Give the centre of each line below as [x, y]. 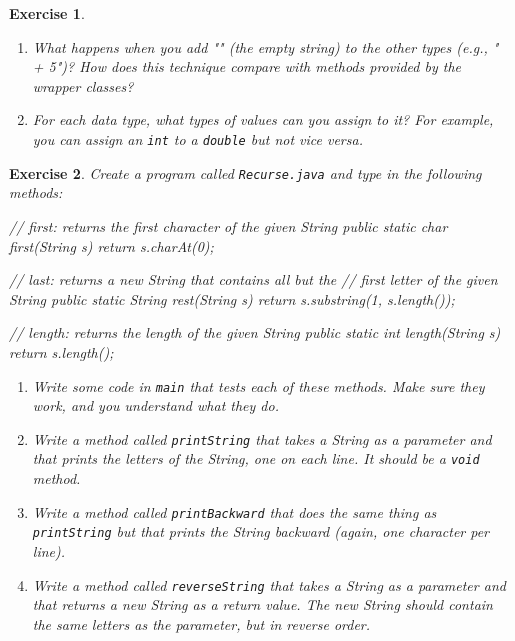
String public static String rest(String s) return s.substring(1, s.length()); [232, 298]
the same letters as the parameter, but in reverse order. [201, 623]
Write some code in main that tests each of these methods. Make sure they [258, 385]
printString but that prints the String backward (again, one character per [261, 531]
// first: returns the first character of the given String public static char [228, 225]
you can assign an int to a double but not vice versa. [197, 139]
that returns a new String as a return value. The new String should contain [262, 604]
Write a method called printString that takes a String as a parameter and [262, 438]
